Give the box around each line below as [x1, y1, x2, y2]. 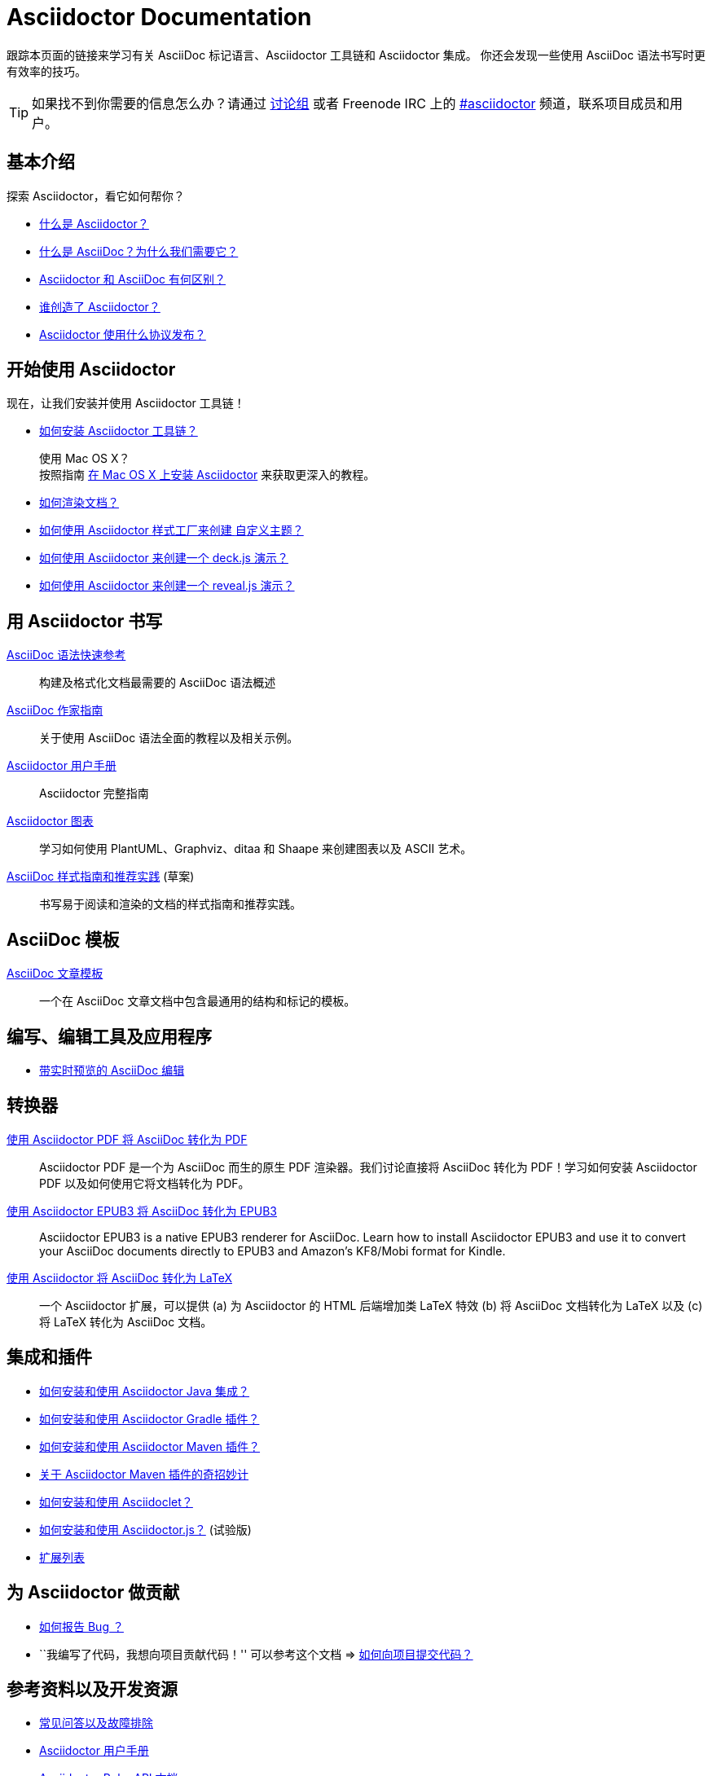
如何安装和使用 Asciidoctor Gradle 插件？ [39, 1411, 260, 1426]
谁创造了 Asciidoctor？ [39, 299, 160, 314]
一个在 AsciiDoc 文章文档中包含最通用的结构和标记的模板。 [39, 994, 356, 1009]
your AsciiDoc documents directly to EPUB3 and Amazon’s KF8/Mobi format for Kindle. [39, 1243, 506, 1258]
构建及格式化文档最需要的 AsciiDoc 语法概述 [39, 675, 276, 690]
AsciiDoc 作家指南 [7, 703, 103, 718]
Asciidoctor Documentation [7, 3, 312, 31]
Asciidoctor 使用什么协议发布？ [39, 327, 206, 341]
